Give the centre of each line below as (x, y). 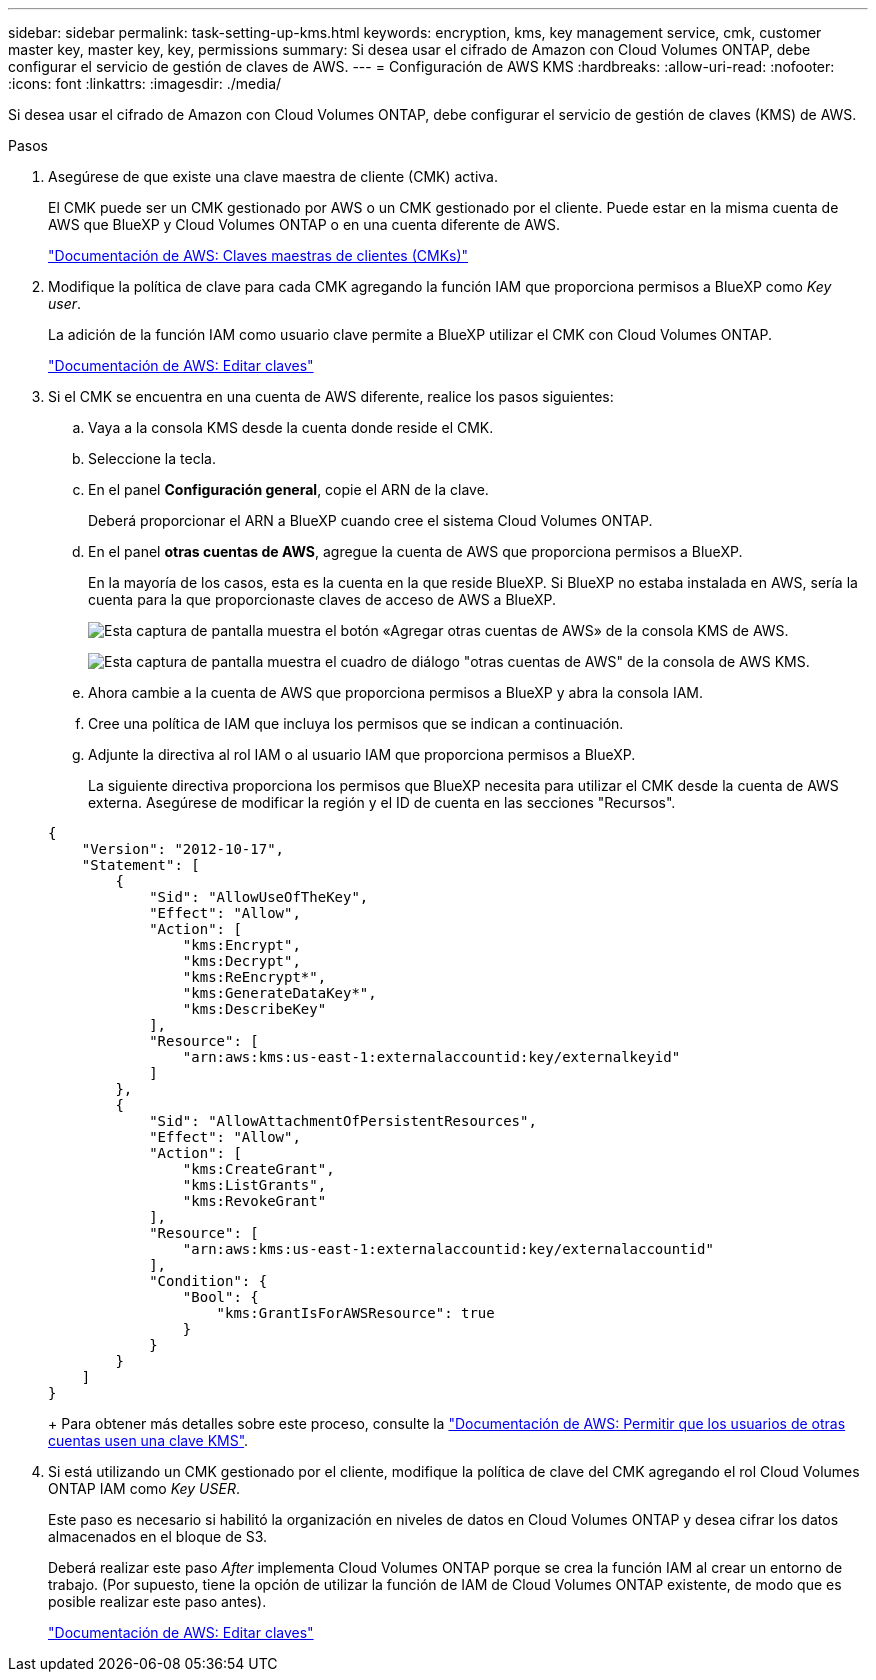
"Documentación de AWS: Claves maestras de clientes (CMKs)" (258, 255)
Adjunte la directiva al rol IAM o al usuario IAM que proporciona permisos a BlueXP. (362, 754)
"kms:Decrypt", (241, 961)
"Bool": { (220, 1297)
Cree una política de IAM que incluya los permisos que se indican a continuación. (356, 723)
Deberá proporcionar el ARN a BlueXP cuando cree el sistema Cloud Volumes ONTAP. (370, 520)
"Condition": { (208, 1281)
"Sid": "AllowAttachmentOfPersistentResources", (343, 1121)
